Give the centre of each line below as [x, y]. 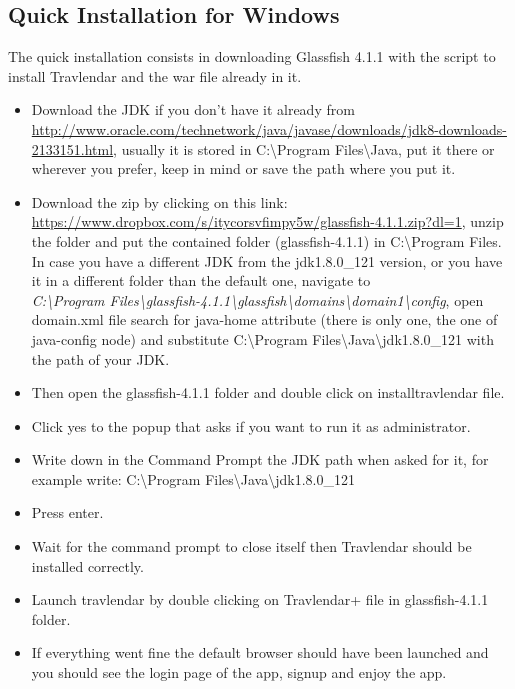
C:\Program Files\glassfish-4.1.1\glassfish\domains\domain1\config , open [257, 299]
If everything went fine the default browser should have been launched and [260, 652]
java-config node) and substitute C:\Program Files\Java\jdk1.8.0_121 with [262, 338]
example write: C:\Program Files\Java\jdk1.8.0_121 [193, 478]
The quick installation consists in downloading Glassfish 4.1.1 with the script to [252, 56]
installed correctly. [87, 565]
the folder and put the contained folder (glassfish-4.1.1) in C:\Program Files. [266, 240]
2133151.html [72, 148]
